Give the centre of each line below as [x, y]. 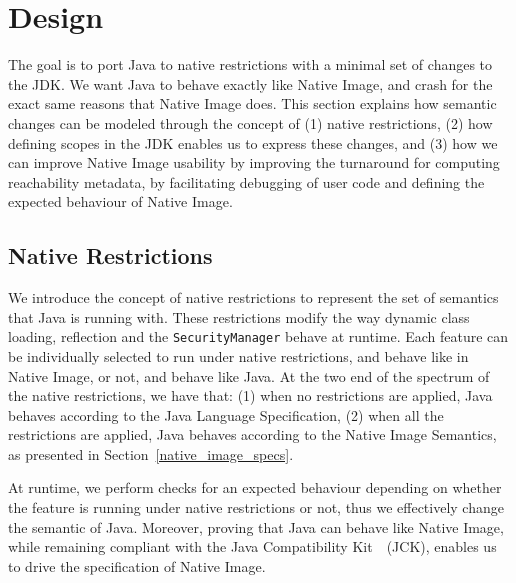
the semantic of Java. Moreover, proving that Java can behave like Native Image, [256, 526]
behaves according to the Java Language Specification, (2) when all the [226, 414]
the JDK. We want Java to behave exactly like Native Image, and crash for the [250, 83]
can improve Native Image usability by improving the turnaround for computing [254, 162]
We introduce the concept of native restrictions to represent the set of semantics [253, 297]
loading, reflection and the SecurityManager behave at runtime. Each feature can [258, 336]
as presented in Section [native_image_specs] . [151, 453]
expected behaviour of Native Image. [120, 201]
